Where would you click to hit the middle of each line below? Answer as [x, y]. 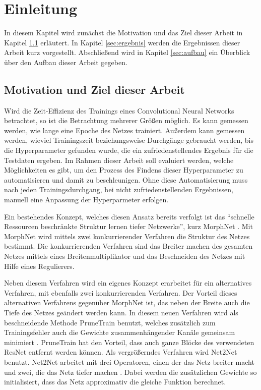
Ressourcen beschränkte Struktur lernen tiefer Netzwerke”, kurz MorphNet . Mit [128, 226]
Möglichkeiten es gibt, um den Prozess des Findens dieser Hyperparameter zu [124, 170]
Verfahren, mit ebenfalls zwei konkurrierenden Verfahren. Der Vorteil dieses [121, 292]
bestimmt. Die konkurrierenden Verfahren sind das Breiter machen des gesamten [128, 246]
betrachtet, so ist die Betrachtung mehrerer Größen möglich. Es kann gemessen [126, 120]
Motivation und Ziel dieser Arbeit [94, 89]
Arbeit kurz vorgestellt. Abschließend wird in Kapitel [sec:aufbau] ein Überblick [127, 52]
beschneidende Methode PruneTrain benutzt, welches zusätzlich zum [110, 322]
